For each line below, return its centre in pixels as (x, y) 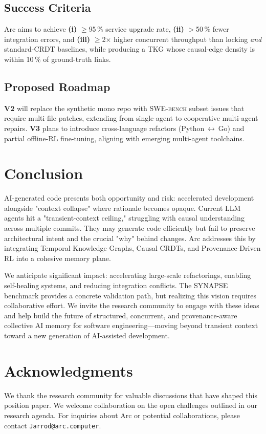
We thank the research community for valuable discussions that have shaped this (131, 395)
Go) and (231, 128)
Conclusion (44, 173)
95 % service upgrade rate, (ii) (136, 29)
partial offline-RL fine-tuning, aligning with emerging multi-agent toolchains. (124, 138)
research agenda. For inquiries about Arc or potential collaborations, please (122, 415)
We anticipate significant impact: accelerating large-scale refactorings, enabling (128, 275)
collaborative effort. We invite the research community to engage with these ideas (132, 305)
